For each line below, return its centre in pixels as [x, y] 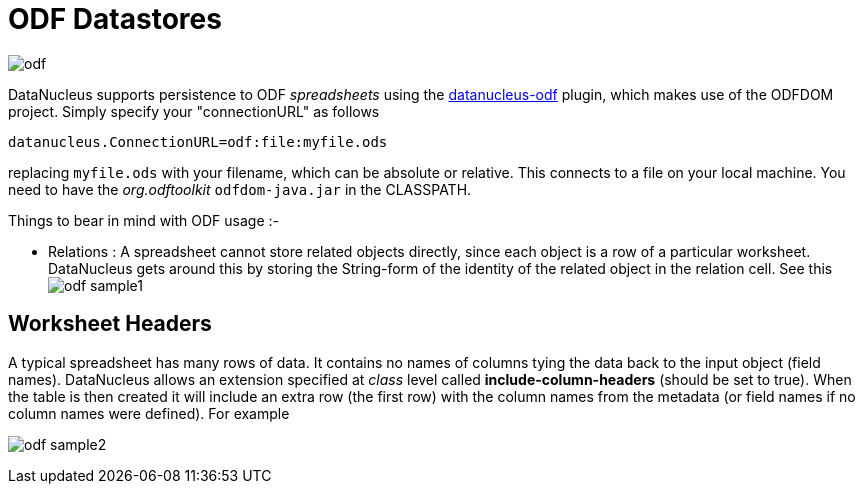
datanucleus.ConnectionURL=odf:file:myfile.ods [198, 141]
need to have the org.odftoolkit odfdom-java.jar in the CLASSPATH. [240, 189]
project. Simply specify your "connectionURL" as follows [194, 111]
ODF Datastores [115, 19]
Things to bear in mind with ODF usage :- [143, 220]
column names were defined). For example [149, 413]
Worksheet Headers [110, 324]
